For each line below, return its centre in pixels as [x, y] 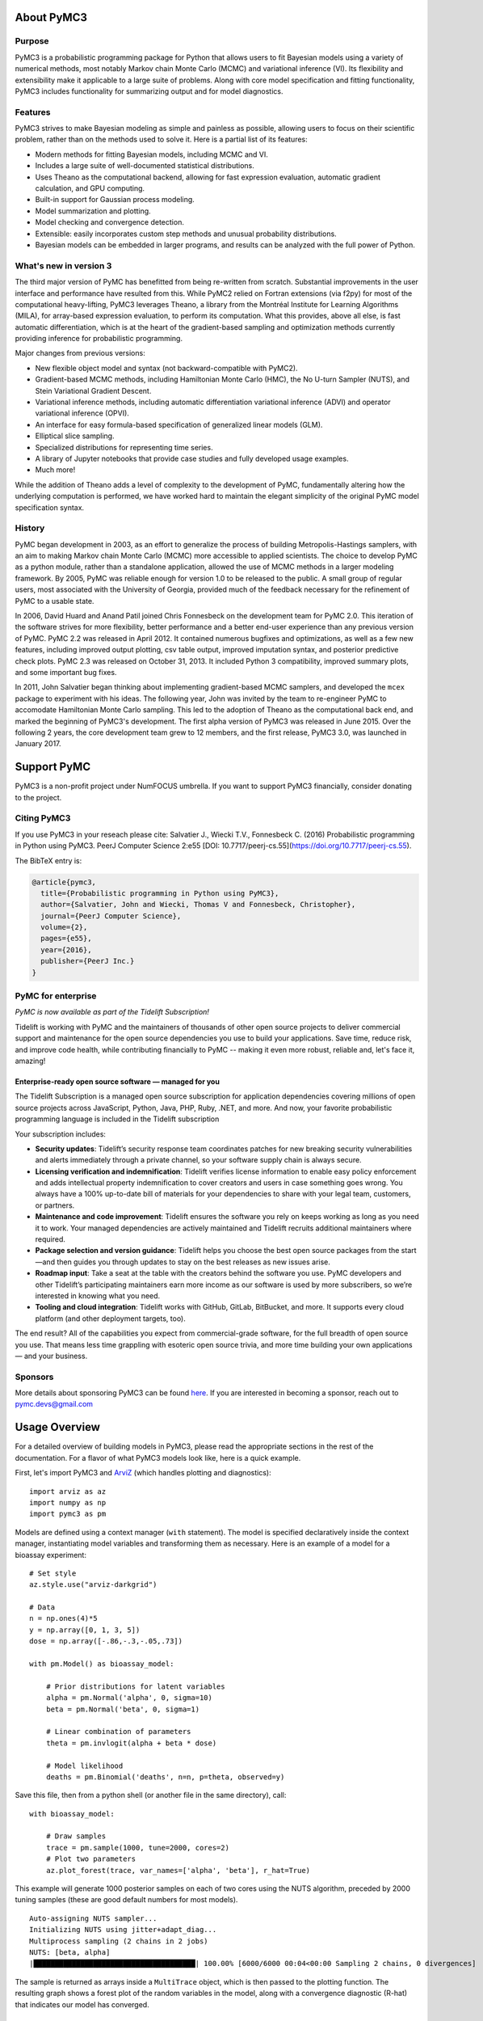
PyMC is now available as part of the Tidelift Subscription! [112, 1012]
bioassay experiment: [50, 1555]
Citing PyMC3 [43, 818]
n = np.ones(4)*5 [63, 1618]
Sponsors [34, 1377]
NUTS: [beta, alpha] [70, 1952]
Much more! [55, 470]
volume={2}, [64, 927]
